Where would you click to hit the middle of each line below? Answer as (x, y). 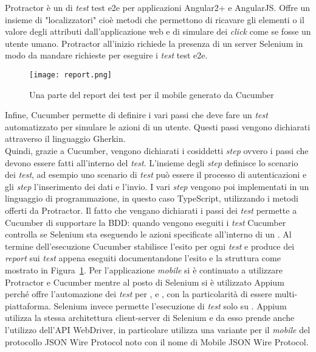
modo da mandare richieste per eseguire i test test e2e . (106, 55)
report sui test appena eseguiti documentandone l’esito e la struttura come (143, 258)
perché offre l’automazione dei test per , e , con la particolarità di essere (139, 294)
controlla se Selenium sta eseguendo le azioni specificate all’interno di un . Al (148, 234)
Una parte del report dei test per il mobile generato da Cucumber (152, 94)
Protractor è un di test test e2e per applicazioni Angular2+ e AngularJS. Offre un (158, 7)
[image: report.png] (71, 75)
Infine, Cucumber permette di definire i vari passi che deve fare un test (136, 115)
